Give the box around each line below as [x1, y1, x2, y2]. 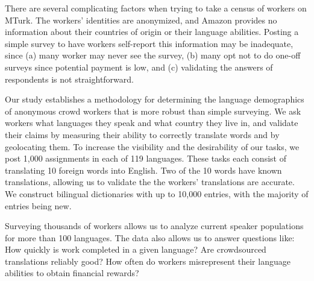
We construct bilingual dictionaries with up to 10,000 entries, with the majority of [5, 187, 309, 200]
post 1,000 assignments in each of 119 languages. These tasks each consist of [5, 152, 286, 165]
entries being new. [5, 199, 72, 212]
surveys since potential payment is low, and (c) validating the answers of [5, 60, 273, 73]
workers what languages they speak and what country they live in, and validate [5, 116, 298, 129]
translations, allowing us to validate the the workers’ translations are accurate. [5, 175, 295, 188]
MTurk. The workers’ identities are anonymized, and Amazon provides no [5, 13, 277, 26]
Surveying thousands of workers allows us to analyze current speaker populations [5, 219, 304, 232]
